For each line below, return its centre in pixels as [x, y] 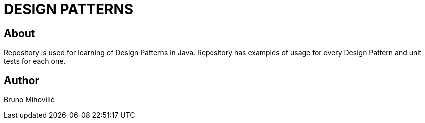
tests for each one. [35, 61]
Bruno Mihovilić [29, 100]
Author [22, 80]
